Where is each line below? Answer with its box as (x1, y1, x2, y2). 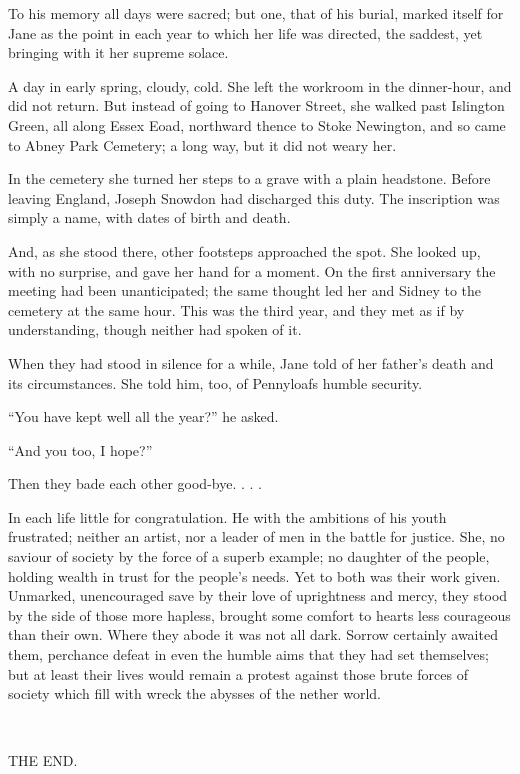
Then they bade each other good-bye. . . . (8, 473, 262, 494)
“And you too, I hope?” (8, 439, 153, 460)
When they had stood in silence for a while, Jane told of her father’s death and (8, 352, 494, 373)
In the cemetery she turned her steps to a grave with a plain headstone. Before (8, 168, 491, 189)
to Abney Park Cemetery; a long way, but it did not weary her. (8, 134, 397, 155)
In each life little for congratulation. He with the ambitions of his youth (8, 506, 447, 527)
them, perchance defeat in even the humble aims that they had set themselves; (8, 644, 489, 665)
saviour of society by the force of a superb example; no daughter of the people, (8, 546, 490, 567)
